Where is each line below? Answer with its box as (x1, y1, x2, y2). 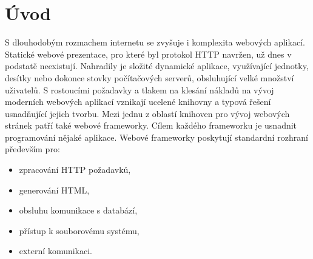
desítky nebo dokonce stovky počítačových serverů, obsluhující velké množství (5, 71, 294, 84)
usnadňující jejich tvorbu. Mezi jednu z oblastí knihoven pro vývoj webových (5, 107, 290, 119)
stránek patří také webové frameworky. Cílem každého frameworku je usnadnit (5, 119, 297, 132)
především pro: (5, 143, 60, 155)
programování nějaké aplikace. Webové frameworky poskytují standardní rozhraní (5, 130, 308, 143)
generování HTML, (19, 183, 90, 196)
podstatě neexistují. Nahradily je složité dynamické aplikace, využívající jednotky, (5, 59, 309, 72)
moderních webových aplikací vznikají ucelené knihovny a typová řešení (5, 95, 271, 108)
